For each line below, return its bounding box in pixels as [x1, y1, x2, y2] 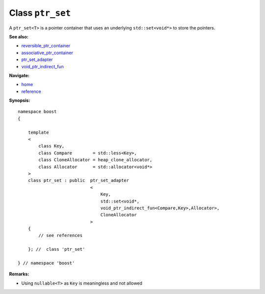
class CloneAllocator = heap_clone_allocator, [38, 157, 153, 163]
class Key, [38, 143, 65, 149]
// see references [38, 233, 83, 238]
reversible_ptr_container [21, 43, 71, 49]
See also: [9, 33, 29, 39]
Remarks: [9, 271, 29, 277]
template [27, 129, 49, 135]
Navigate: [9, 72, 29, 78]
